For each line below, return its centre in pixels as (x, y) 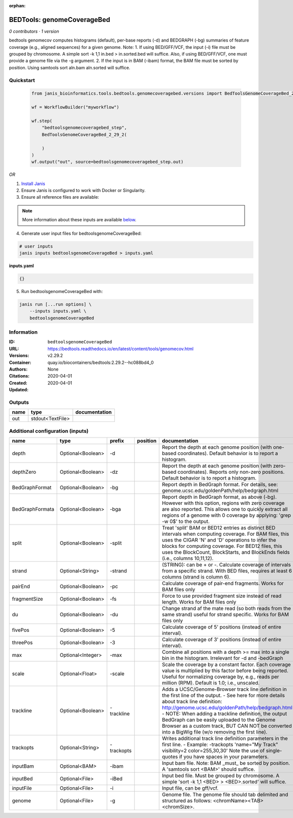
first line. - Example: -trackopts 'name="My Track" (220, 745)
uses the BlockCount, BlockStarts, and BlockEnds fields (226, 552)
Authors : (18, 369)
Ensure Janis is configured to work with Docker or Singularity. (84, 190)
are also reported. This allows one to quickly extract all (225, 509)
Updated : (19, 390)
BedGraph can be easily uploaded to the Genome (219, 720)
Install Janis (33, 184)
